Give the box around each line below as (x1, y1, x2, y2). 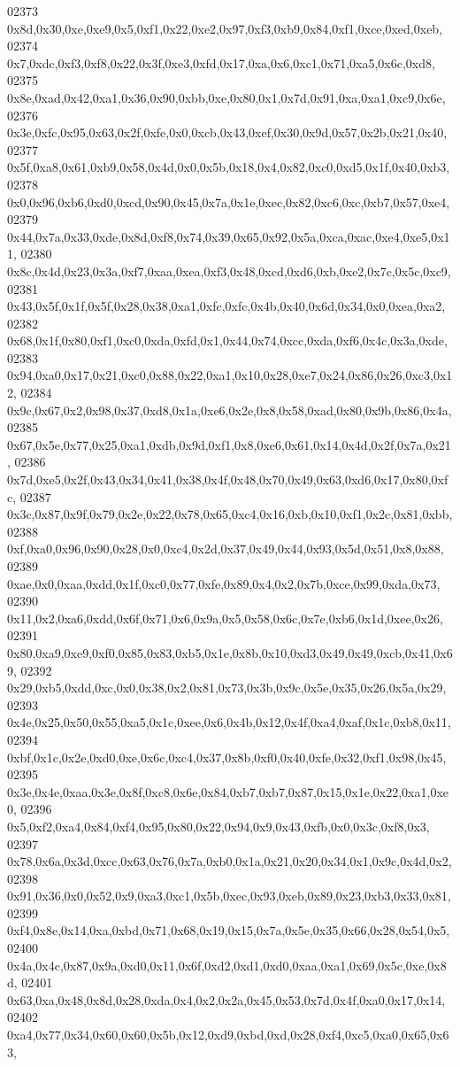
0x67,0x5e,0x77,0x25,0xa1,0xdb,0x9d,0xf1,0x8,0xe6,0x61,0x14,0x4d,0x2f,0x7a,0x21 (7, 435, 451, 453)
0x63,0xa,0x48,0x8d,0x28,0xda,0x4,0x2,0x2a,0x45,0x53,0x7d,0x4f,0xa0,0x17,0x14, (7, 990, 446, 1009)
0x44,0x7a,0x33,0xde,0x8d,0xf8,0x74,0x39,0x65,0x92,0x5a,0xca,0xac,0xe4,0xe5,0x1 (7, 227, 450, 245)
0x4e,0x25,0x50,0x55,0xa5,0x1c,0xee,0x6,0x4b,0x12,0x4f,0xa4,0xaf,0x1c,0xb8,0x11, (7, 713, 451, 731)
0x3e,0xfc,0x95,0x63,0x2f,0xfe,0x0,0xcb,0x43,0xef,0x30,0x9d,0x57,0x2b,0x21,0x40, (7, 123, 448, 142)
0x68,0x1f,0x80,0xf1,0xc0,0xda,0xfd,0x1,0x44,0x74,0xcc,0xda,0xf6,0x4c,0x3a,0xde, (7, 331, 448, 350)
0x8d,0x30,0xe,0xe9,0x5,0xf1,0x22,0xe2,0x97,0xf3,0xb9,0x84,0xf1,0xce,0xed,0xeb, (7, 19, 443, 37)
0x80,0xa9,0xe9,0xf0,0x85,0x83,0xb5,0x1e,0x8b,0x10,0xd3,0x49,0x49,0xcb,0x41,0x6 (7, 643, 453, 661)
